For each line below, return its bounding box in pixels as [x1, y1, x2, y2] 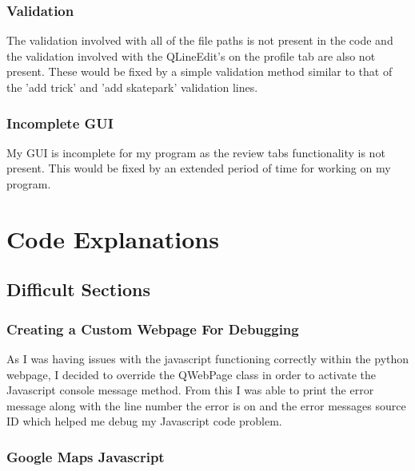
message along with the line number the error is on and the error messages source [6, 397, 406, 414]
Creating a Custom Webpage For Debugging [6, 319, 299, 338]
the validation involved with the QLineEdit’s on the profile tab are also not [6, 47, 376, 64]
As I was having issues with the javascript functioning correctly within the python [6, 350, 409, 366]
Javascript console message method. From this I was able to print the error [6, 382, 374, 398]
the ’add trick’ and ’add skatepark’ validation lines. [6, 79, 258, 95]
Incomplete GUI [6, 113, 114, 133]
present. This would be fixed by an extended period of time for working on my [6, 160, 391, 176]
